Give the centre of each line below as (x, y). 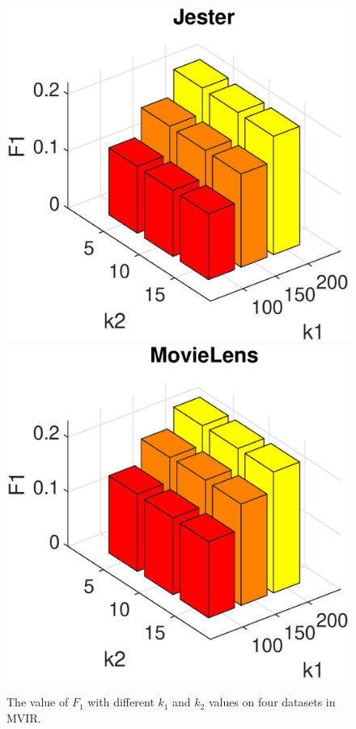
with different (121, 702)
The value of (38, 702)
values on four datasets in (272, 702)
